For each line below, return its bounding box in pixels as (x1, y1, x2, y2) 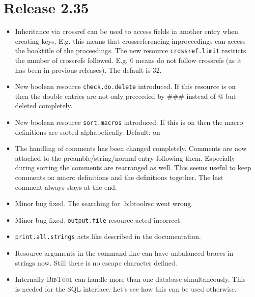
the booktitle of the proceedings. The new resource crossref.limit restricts (15, 45, 246, 56)
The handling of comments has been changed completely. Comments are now (15, 143, 247, 153)
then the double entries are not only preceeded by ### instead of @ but (15, 90, 236, 101)
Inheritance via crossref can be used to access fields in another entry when (15, 26, 238, 36)
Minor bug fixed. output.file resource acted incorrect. (15, 214, 182, 225)
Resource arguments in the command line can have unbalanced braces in (15, 248, 234, 258)
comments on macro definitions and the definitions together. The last (15, 172, 224, 182)
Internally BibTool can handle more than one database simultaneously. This (15, 274, 246, 284)
